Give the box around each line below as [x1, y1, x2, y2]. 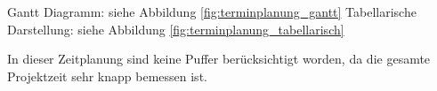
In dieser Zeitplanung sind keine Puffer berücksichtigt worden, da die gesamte [7, 49, 431, 68]
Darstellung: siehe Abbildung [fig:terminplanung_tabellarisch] [7, 19, 344, 38]
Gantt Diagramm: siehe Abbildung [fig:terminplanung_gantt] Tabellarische [7, 3, 417, 20]
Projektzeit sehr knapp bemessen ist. [7, 66, 207, 85]
